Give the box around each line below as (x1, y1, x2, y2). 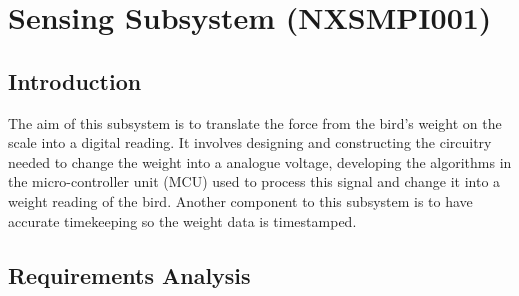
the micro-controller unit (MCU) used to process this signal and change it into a (8, 171, 501, 192)
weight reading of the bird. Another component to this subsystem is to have (8, 190, 473, 211)
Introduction (8, 65, 142, 96)
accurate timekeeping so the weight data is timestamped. (8, 210, 357, 231)
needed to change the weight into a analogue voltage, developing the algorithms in (8, 151, 512, 172)
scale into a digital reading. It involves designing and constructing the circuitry (8, 132, 492, 153)
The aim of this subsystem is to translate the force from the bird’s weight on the (8, 112, 502, 133)
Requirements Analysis (8, 259, 251, 290)
